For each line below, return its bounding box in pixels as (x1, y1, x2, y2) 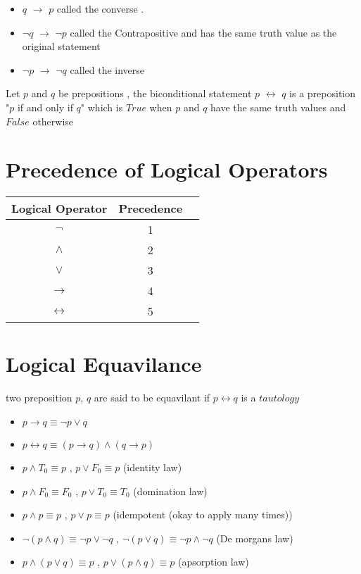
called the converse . (56, 1, 144, 15)
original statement (22, 39, 101, 54)
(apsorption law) (177, 554, 249, 569)
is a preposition (289, 86, 356, 101)
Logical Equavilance (6, 349, 202, 378)
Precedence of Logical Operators (6, 155, 328, 184)
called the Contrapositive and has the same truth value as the (70, 25, 337, 39)
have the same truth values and (210, 99, 346, 114)
